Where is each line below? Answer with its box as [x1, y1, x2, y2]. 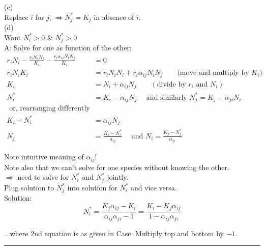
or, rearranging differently [9, 105, 90, 113]
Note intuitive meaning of [4, 151, 84, 162]
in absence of [94, 11, 134, 22]
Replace [4, 11, 28, 22]
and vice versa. [130, 182, 177, 192]
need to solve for [17, 172, 69, 182]
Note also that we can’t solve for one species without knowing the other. [4, 161, 229, 172]
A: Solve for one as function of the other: [4, 42, 132, 53]
